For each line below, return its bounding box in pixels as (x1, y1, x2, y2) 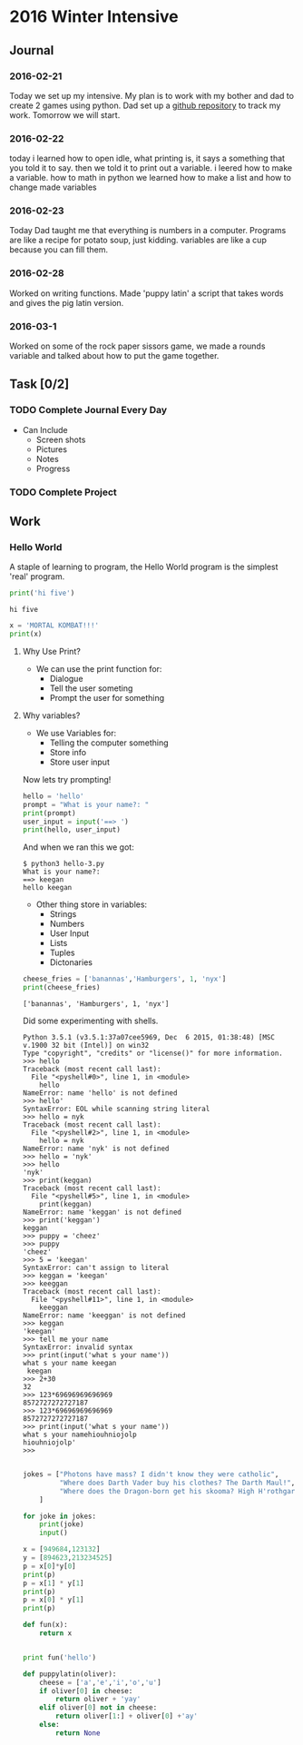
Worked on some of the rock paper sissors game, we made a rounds (9, 340, 266, 351)
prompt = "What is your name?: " (22, 800, 150, 809)
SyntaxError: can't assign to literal (22, 1264, 170, 1273)
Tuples (49, 947, 75, 959)
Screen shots (35, 434, 86, 445)
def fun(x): (22, 1621, 68, 1630)
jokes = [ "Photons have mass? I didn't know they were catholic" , (22, 1470, 279, 1479)
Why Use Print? (22, 646, 82, 656)
